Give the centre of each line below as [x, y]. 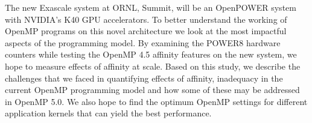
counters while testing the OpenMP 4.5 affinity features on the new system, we [151, 54]
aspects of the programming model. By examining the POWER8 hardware [143, 42]
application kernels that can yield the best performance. [108, 113]
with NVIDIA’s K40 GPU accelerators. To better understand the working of [146, 19]
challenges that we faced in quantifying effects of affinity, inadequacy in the [144, 78]
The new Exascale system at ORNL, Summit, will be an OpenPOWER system [151, 7]
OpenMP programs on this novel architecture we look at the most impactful [146, 31]
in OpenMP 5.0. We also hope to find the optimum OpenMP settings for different [156, 101]
